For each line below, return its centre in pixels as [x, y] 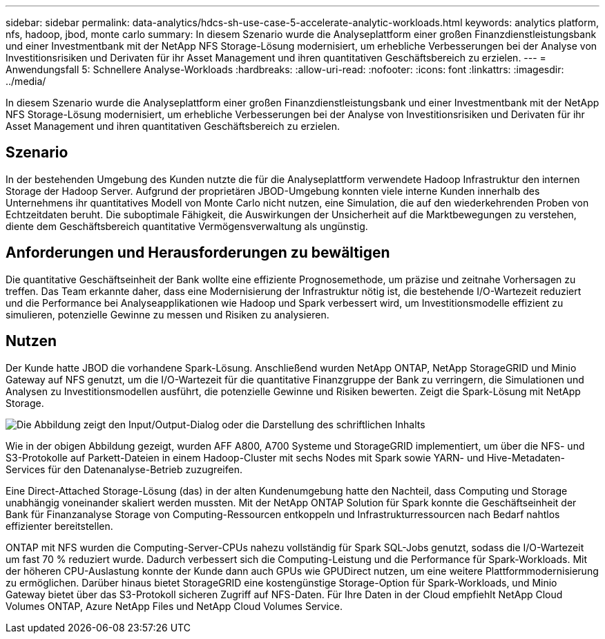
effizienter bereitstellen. [59, 526]
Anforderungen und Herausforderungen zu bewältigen [198, 253]
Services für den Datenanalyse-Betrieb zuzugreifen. [124, 469]
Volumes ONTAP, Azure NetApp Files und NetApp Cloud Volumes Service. [174, 606]
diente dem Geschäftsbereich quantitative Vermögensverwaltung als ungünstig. [187, 226]
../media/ [26, 81]
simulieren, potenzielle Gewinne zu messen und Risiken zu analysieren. [167, 314]
